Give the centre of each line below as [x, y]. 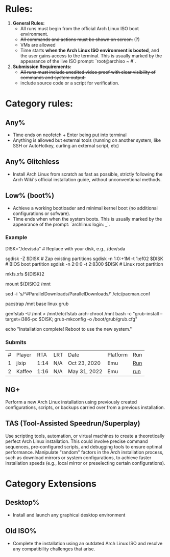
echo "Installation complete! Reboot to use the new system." [69, 329]
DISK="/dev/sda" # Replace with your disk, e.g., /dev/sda [65, 248]
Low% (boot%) [30, 196]
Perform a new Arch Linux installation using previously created [71, 402]
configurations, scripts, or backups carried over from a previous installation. [85, 407]
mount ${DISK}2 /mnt [28, 284]
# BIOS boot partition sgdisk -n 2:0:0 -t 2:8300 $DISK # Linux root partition [84, 264]
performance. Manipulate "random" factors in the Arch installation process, [84, 452]
